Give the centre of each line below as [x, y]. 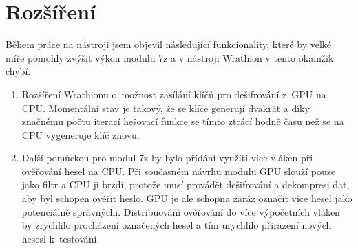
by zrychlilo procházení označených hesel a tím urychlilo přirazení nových [177, 225]
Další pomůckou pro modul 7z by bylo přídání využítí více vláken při [167, 158]
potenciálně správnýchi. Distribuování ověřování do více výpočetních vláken [181, 211]
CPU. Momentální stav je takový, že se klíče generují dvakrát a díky [166, 108]
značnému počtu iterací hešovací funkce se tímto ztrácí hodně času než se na [183, 121]
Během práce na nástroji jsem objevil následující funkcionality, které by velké [169, 44]
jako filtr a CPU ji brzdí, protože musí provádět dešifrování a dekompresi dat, [186, 184]
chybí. [18, 71]
